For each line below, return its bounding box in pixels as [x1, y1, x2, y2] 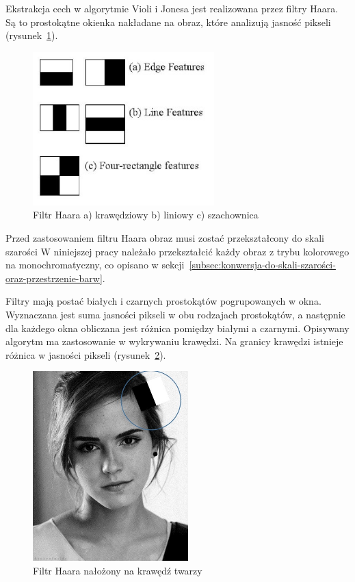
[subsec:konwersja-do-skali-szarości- [189, 257, 336, 272]
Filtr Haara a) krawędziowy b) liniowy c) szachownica [33, 207, 259, 222]
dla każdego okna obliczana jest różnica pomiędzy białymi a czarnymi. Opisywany [5, 320, 350, 335]
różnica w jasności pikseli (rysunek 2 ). [5, 347, 166, 362]
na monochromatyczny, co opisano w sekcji [5, 257, 185, 272]
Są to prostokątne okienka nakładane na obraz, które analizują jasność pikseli [5, 14, 331, 29]
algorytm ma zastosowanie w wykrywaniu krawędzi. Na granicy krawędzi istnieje [5, 334, 343, 349]
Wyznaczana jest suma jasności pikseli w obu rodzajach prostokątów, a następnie [5, 307, 345, 321]
